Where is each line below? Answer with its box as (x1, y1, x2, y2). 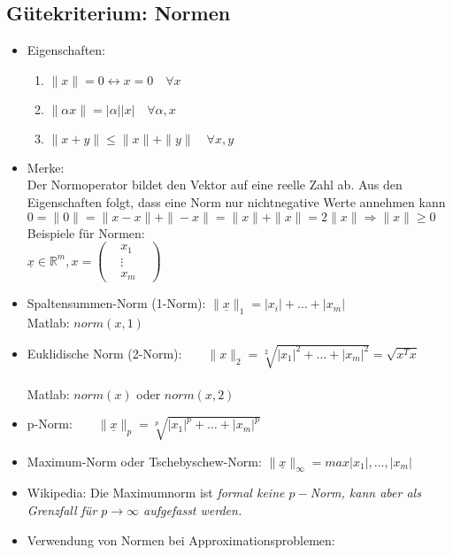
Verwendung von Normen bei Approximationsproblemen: (27, 530, 335, 549)
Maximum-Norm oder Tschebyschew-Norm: (27, 451, 262, 470)
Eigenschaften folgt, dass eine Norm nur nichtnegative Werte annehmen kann (27, 192, 446, 211)
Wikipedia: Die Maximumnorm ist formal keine (27, 483, 285, 502)
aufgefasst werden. (143, 501, 242, 520)
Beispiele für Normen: (27, 223, 145, 242)
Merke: (27, 158, 65, 176)
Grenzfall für (27, 501, 97, 520)
